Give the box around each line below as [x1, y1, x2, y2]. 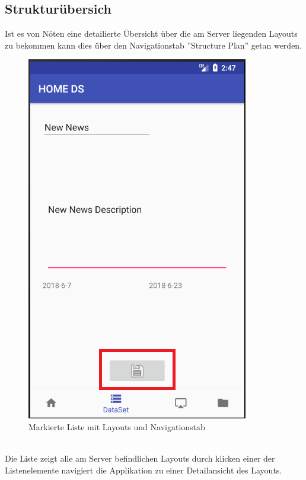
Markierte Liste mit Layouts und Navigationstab [28, 420, 205, 433]
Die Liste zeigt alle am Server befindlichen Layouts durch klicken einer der [5, 452, 275, 465]
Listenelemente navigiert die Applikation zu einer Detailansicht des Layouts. [5, 463, 282, 476]
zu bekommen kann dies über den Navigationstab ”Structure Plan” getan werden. [5, 39, 302, 51]
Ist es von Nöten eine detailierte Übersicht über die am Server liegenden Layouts [5, 27, 298, 40]
